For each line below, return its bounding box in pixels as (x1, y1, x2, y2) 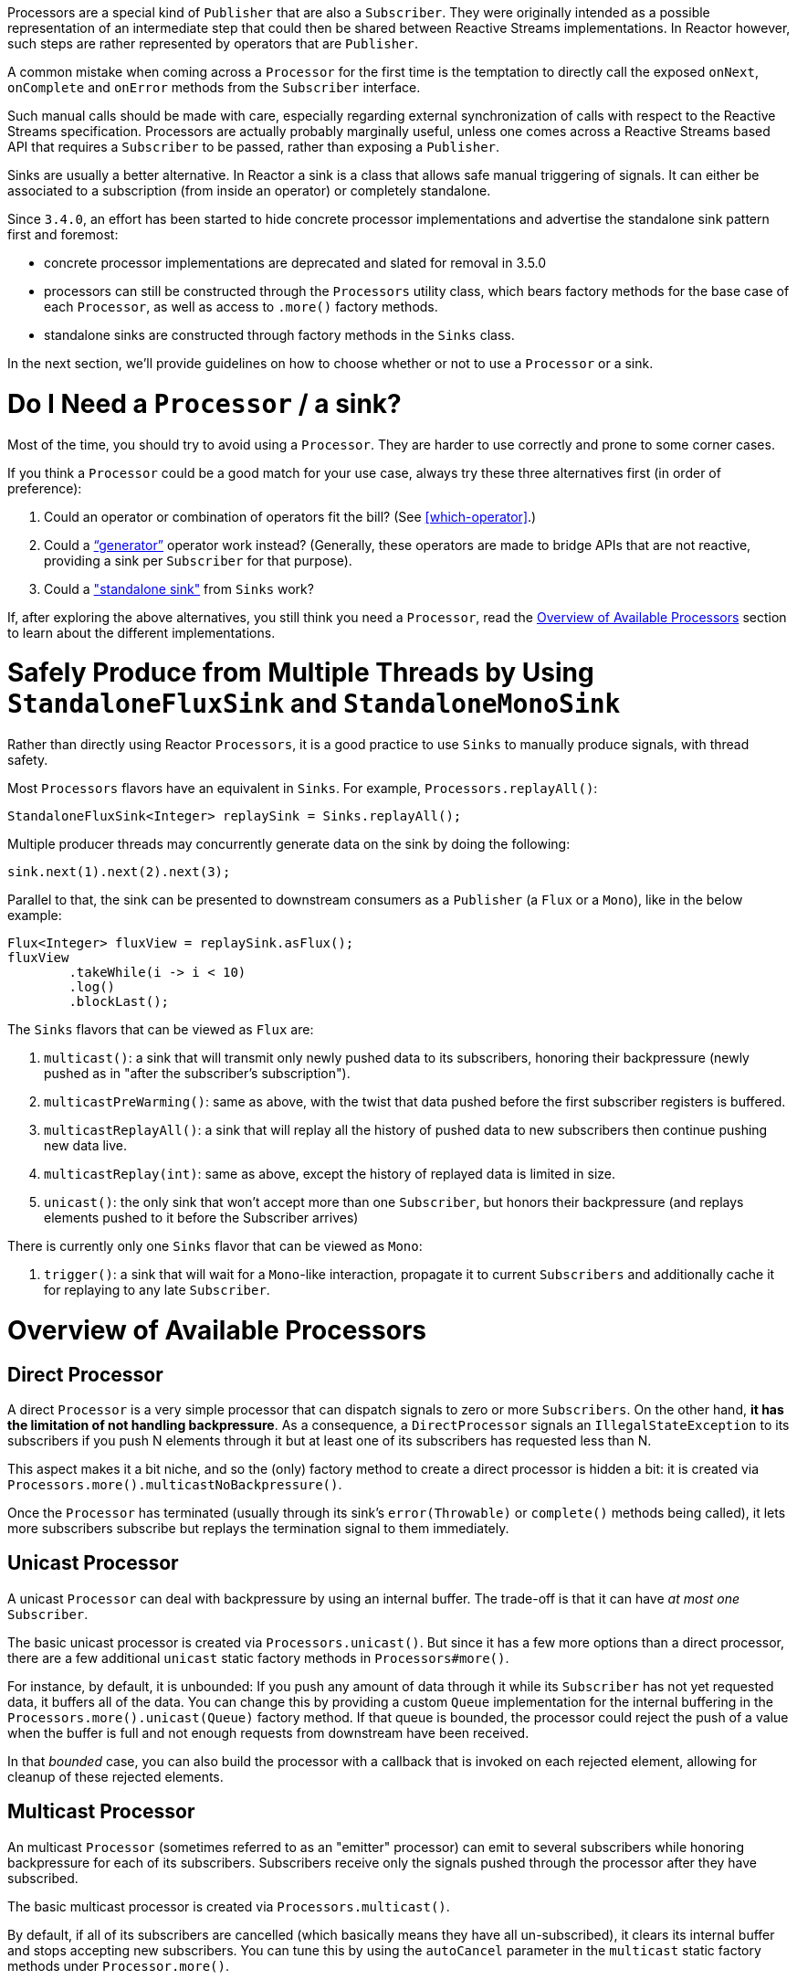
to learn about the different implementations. (7, 624, 276, 641)
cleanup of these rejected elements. (7, 1768, 224, 1784)
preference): (7, 480, 82, 496)
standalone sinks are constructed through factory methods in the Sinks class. (44, 327, 515, 343)
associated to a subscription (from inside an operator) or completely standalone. (7, 183, 491, 198)
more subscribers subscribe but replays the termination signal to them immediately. (7, 1519, 509, 1536)
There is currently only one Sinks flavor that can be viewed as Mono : (7, 1238, 423, 1254)
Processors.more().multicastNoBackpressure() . (7, 1476, 342, 1492)
